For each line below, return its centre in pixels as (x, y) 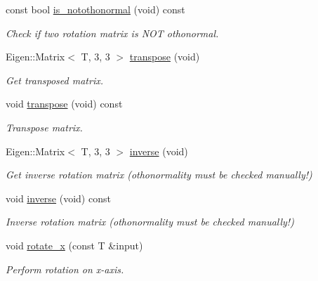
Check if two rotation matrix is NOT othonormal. (112, 33)
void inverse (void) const (58, 198)
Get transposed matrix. (54, 80)
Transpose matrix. (44, 127)
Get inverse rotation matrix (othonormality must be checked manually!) (159, 175)
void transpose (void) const (64, 104)
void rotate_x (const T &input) (74, 245)
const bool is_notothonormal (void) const (95, 9)
